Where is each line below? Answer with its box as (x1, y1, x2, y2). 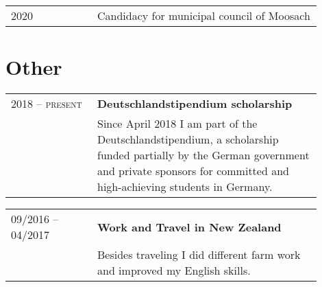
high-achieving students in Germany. (97, 179, 273, 195)
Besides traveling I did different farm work (97, 246, 301, 263)
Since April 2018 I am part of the (97, 115, 258, 132)
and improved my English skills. (97, 262, 251, 279)
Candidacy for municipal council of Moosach (97, 8, 310, 23)
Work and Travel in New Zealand (97, 218, 282, 235)
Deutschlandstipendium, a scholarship (97, 131, 279, 148)
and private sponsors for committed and (97, 163, 289, 179)
